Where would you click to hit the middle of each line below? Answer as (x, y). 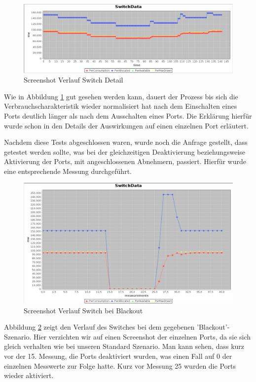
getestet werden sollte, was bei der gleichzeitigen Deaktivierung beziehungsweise (125, 151)
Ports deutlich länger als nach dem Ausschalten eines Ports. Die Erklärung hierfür (128, 115)
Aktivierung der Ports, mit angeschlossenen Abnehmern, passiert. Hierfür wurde (125, 161)
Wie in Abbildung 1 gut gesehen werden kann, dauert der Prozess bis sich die (121, 96)
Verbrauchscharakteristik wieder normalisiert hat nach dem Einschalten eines (121, 106)
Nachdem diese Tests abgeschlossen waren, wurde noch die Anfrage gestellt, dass (126, 142)
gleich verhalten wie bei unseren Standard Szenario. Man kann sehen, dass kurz (124, 346)
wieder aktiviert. (29, 375)
